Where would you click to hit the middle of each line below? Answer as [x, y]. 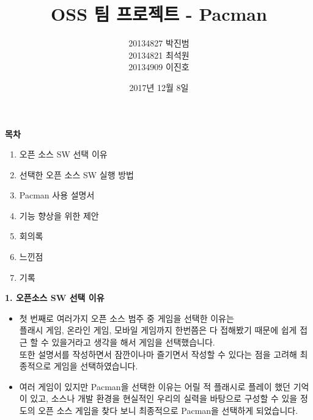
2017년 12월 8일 [159, 87]
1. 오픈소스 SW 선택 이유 [55, 298]
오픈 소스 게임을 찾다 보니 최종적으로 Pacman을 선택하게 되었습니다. [168, 410]
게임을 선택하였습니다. [96, 366]
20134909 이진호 [159, 67]
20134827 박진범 [159, 43]
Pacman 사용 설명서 [57, 195]
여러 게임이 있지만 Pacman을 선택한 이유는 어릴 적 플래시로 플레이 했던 [155, 386]
